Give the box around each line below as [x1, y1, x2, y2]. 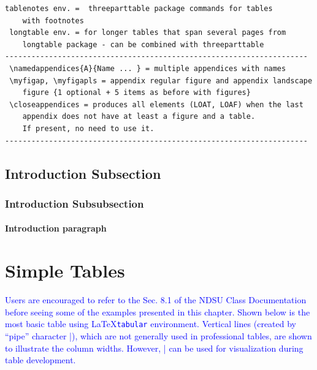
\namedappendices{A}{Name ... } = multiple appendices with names [9, 64, 286, 73]
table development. [5, 353, 76, 366]
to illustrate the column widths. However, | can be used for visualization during [5, 341, 304, 354]
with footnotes [22, 16, 84, 25]
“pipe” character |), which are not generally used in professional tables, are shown [5, 329, 312, 342]
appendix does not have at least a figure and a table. [22, 112, 256, 121]
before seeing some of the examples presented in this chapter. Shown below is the [5, 305, 310, 318]
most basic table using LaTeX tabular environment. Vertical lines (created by [5, 317, 296, 330]
